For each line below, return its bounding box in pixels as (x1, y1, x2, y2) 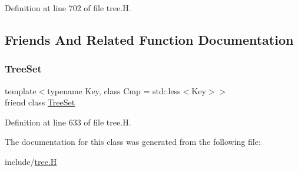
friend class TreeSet (5, 96, 75, 108)
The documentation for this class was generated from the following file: (5, 135, 261, 148)
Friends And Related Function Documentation (5, 30, 294, 48)
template (5, 84, 37, 97)
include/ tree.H (5, 155, 57, 167)
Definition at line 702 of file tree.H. (5, 2, 131, 14)
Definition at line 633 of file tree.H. (5, 115, 131, 128)
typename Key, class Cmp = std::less (47, 84, 181, 97)
